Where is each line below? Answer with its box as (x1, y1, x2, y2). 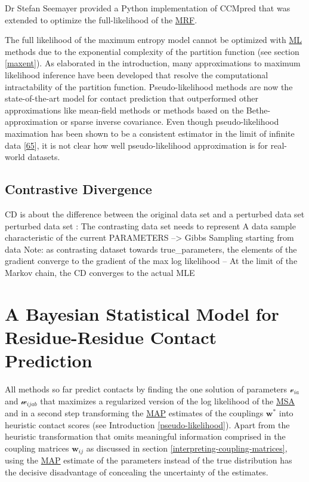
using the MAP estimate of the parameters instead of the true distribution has (5, 454, 292, 466)
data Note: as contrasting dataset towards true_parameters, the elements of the (5, 242, 297, 255)
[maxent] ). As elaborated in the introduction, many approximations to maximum (5, 57, 301, 69)
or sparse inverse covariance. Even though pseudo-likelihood (60, 115, 279, 128)
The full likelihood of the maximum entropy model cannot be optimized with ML (5, 33, 302, 46)
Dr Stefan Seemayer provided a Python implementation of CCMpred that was (5, 2, 291, 14)
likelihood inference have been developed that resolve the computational (5, 68, 268, 81)
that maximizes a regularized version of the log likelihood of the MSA (40, 394, 295, 407)
